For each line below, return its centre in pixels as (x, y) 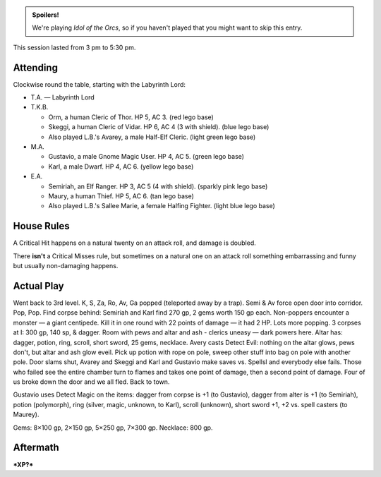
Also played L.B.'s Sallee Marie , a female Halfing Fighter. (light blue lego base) (162, 206)
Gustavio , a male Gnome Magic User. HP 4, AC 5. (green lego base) (146, 157)
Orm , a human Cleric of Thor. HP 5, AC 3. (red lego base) (131, 117)
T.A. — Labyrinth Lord (62, 97)
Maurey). (26, 415)
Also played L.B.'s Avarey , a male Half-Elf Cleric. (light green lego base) (152, 137)
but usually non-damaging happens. (66, 266)
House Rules (41, 226)
